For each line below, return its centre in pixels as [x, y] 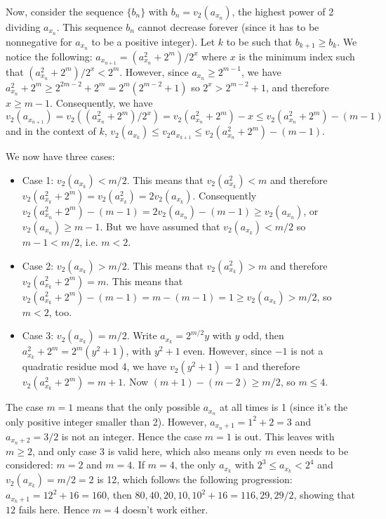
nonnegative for [39, 41]
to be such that [259, 41]
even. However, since [228, 351]
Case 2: [38, 265]
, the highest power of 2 [283, 11]
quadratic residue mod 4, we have [94, 366]
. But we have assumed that [160, 226]
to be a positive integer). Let [153, 41]
